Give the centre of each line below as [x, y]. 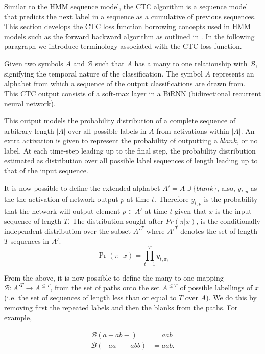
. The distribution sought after [115, 221]
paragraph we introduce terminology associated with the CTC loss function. [123, 46]
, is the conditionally [228, 221]
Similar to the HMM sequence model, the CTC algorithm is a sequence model [126, 6]
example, [18, 317]
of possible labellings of [216, 287]
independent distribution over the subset [68, 231]
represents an [233, 73]
